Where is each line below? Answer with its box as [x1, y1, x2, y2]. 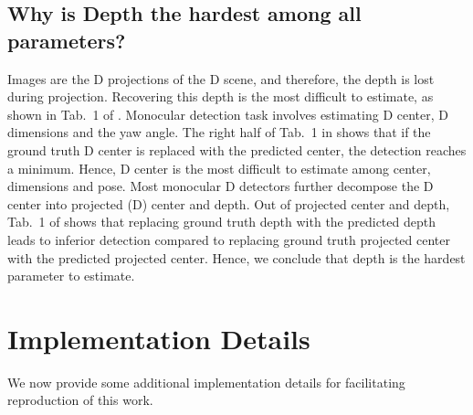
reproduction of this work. [7, 390, 153, 410]
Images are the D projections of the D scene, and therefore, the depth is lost [7, 69, 435, 88]
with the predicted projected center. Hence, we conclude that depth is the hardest [7, 248, 466, 267]
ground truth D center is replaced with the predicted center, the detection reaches [7, 140, 467, 159]
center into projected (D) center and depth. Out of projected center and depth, [7, 194, 450, 213]
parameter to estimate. [7, 266, 135, 285]
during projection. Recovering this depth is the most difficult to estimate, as [7, 87, 434, 106]
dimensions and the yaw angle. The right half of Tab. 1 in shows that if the [7, 122, 431, 142]
